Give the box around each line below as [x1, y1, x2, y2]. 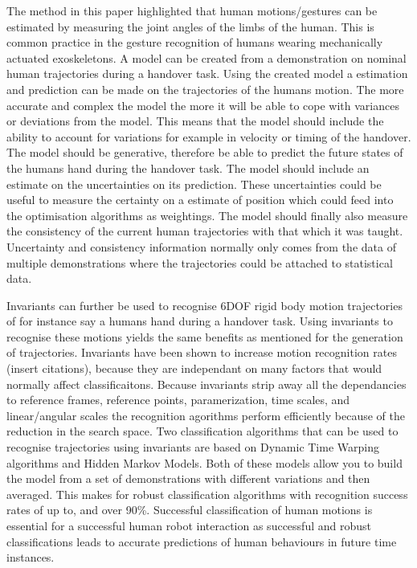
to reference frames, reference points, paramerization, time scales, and [6, 391, 350, 408]
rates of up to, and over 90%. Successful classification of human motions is [6, 501, 373, 518]
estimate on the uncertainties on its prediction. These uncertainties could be [6, 175, 382, 192]
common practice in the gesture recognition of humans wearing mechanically [6, 34, 383, 51]
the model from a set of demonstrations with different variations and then [6, 470, 370, 487]
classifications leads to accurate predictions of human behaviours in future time [6, 533, 397, 550]
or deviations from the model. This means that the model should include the [6, 112, 384, 129]
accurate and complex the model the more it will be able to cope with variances [6, 96, 399, 113]
